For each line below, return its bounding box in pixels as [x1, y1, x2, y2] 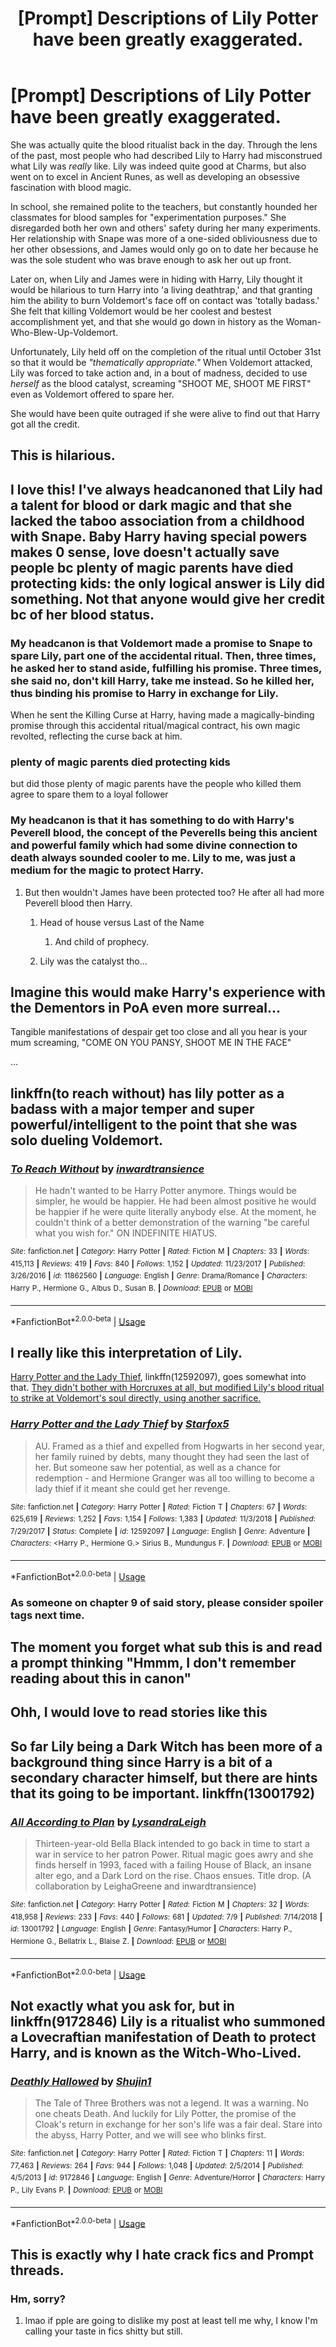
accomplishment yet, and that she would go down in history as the [10, 315, 284, 327]
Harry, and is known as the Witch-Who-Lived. [10, 2044, 302, 2061]
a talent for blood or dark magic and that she [10, 497, 293, 514]
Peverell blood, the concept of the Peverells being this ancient [10, 826, 318, 840]
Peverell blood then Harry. [24, 897, 133, 909]
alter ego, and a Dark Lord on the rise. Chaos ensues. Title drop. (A [34, 1870, 312, 1882]
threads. [10, 2262, 65, 2279]
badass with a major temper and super [10, 1100, 255, 1117]
